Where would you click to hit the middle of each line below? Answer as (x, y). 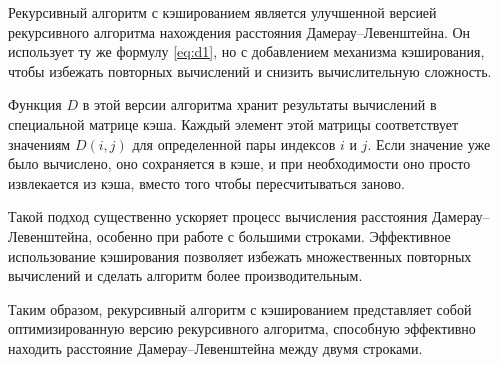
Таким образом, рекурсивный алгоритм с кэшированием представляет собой (240, 308)
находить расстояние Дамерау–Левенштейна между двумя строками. (215, 347)
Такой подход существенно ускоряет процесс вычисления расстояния (218, 216)
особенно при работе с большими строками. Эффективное (273, 235)
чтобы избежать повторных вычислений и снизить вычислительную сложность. (250, 70)
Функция (35, 104)
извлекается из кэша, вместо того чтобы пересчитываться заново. (206, 182)
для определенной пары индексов (234, 143)
